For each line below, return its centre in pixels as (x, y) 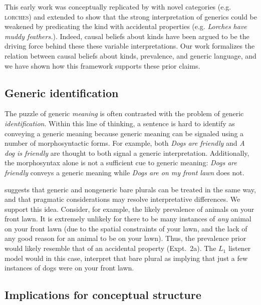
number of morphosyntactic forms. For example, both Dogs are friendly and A (125, 143)
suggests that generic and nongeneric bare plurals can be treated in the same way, (130, 189)
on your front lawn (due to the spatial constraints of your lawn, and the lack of (126, 228)
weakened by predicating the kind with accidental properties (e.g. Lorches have (126, 26)
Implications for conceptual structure (103, 295)
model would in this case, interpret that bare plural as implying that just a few (126, 258)
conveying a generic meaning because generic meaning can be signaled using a (124, 133)
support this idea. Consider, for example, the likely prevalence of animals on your (129, 209)
